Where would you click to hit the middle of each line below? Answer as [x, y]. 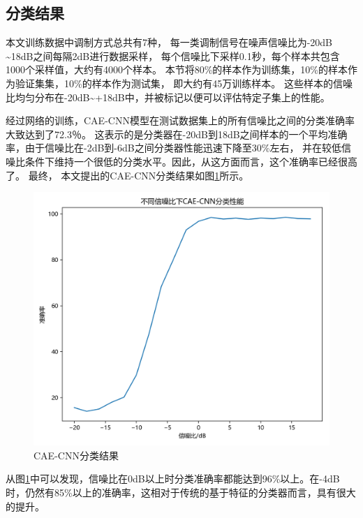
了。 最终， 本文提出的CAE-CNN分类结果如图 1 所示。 [127, 175]
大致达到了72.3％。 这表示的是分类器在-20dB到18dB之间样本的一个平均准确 [177, 134]
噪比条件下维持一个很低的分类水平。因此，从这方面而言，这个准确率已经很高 [181, 161]
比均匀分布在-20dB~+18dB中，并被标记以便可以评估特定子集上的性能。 [168, 97]
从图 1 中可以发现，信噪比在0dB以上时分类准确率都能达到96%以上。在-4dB [173, 479]
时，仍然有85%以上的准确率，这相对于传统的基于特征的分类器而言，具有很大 [181, 493]
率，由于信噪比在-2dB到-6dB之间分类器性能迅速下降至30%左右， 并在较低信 [179, 148]
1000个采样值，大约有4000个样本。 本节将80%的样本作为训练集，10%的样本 [177, 69]
